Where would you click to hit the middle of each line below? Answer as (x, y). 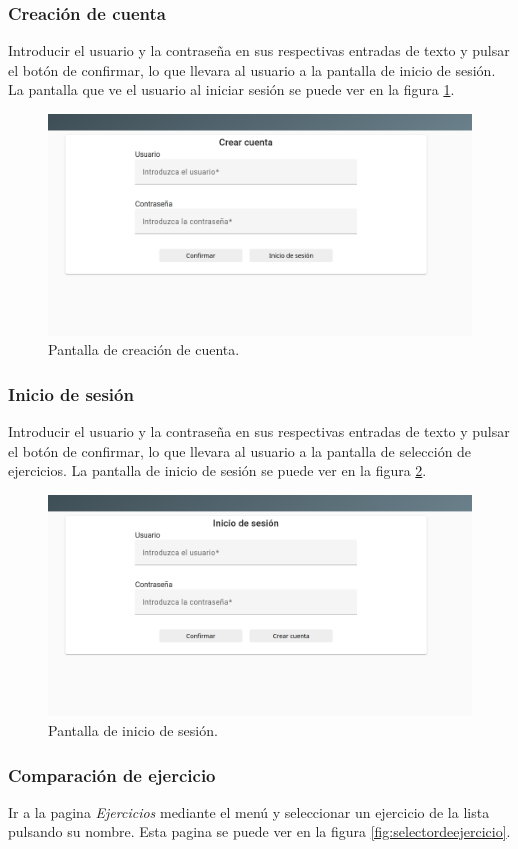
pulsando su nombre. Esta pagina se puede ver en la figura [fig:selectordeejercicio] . (259, 831)
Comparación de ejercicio (112, 774)
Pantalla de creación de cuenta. (144, 349)
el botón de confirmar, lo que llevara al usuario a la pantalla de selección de (240, 450)
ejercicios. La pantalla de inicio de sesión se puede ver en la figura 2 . (217, 470)
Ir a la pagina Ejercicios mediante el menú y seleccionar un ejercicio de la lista (249, 811)
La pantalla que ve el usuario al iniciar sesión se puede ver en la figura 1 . (231, 89)
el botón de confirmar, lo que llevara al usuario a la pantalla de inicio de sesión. (252, 69)
